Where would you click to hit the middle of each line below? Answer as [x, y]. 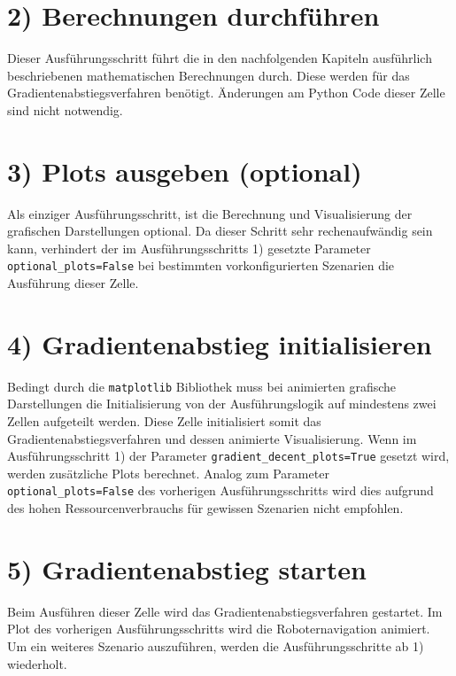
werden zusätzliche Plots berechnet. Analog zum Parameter [168, 473]
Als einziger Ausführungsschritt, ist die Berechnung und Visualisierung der [210, 213]
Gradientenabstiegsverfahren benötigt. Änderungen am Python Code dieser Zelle [226, 93]
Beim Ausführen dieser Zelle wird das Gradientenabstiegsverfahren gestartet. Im [225, 611]
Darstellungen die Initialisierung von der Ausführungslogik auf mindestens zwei [222, 404]
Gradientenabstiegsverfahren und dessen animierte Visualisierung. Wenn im [212, 438]
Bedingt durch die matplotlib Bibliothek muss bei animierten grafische [202, 386]
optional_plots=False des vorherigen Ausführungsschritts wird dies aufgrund [220, 490]
